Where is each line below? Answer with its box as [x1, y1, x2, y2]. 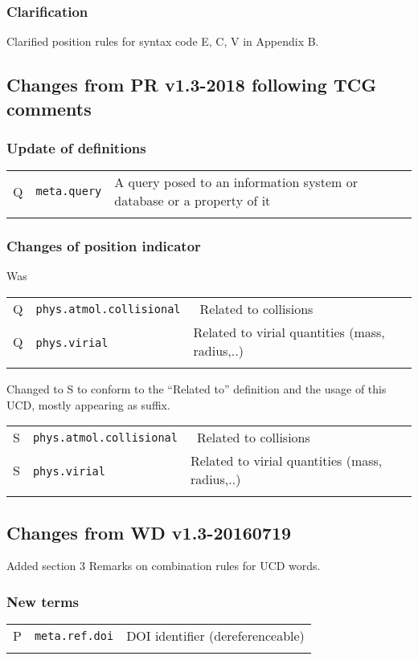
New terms [6, 591, 79, 611]
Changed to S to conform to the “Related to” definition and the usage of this [6, 381, 387, 397]
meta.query [35, 185, 102, 198]
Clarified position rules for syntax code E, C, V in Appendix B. [6, 33, 319, 50]
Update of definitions [6, 137, 146, 157]
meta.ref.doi [34, 629, 114, 642]
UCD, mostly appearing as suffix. [6, 396, 170, 413]
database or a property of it [114, 191, 271, 210]
